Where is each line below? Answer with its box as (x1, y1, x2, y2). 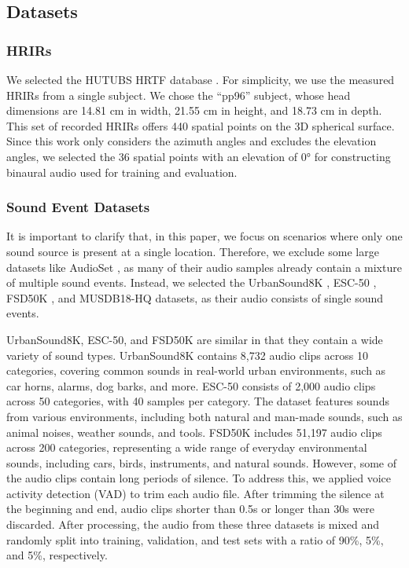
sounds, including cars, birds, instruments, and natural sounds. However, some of (6, 454, 396, 471)
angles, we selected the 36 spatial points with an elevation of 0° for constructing (6, 148, 391, 164)
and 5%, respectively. (6, 547, 108, 563)
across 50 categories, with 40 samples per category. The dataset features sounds (6, 393, 389, 409)
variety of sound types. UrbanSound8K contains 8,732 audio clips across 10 (6, 346, 368, 363)
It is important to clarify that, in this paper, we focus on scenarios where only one (6, 228, 403, 244)
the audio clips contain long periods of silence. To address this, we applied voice (6, 470, 391, 486)
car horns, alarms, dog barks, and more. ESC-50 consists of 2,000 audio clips (6, 377, 376, 394)
